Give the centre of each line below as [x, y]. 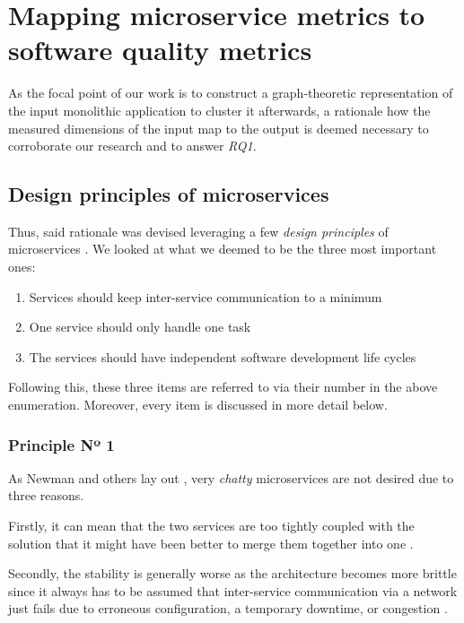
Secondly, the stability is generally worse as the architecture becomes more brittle [232, 573]
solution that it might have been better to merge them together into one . [211, 543]
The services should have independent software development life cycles [223, 356]
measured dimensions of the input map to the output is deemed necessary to [219, 128]
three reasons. [46, 495]
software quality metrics [160, 50]
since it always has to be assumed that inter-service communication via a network [233, 590]
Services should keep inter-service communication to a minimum [206, 296]
